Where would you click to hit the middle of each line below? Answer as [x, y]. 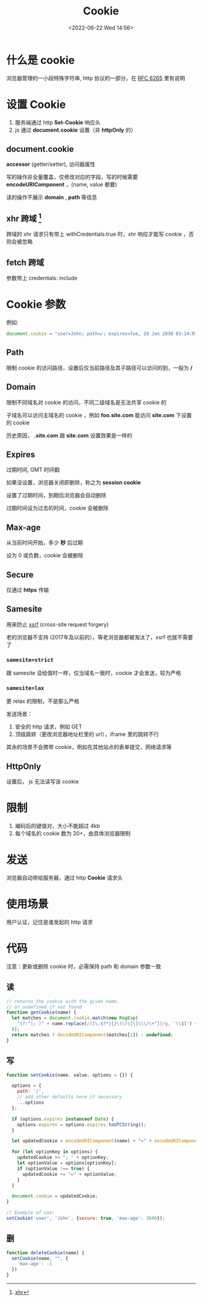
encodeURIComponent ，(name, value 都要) [62, 185]
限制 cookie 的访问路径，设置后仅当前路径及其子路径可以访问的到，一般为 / [99, 367]
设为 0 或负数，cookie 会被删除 [45, 556]
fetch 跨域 [25, 262]
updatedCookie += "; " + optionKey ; [63, 1158]
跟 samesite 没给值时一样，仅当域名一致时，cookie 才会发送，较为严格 [94, 673]
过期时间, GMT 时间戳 [33, 470]
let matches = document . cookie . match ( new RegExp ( [75, 1018]
